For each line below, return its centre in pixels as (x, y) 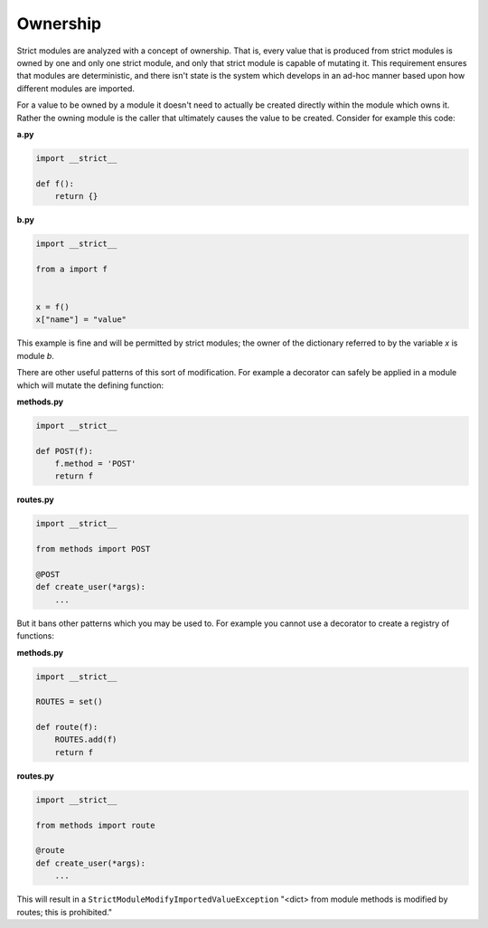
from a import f (72, 269)
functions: (35, 636)
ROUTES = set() (69, 702)
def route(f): (67, 727)
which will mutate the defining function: (90, 385)
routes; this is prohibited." (65, 912)
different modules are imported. (76, 88)
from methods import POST (93, 549)
